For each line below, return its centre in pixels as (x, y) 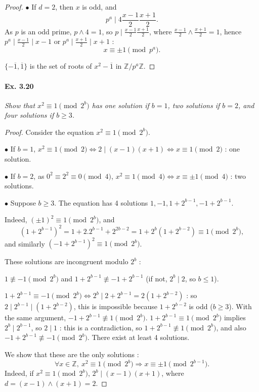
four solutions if (29, 115)
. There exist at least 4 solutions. (138, 337)
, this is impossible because (116, 306)
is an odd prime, (46, 31)
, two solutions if (194, 105)
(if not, (157, 278)
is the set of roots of (61, 66)
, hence (231, 31)
